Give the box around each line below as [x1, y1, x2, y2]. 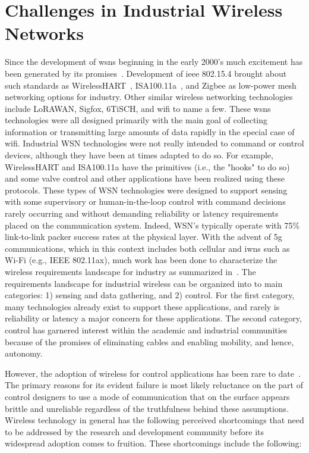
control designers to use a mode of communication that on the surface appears [5, 390, 290, 402]
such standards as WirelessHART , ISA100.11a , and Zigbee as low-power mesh [5, 79, 297, 91]
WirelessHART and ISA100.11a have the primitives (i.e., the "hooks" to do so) [5, 160, 290, 173]
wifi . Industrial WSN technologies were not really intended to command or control [5, 137, 304, 149]
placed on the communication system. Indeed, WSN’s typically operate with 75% [5, 218, 300, 231]
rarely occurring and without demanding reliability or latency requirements [5, 207, 279, 220]
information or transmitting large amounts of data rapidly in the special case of [5, 125, 295, 138]
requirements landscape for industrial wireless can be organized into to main [5, 277, 283, 289]
